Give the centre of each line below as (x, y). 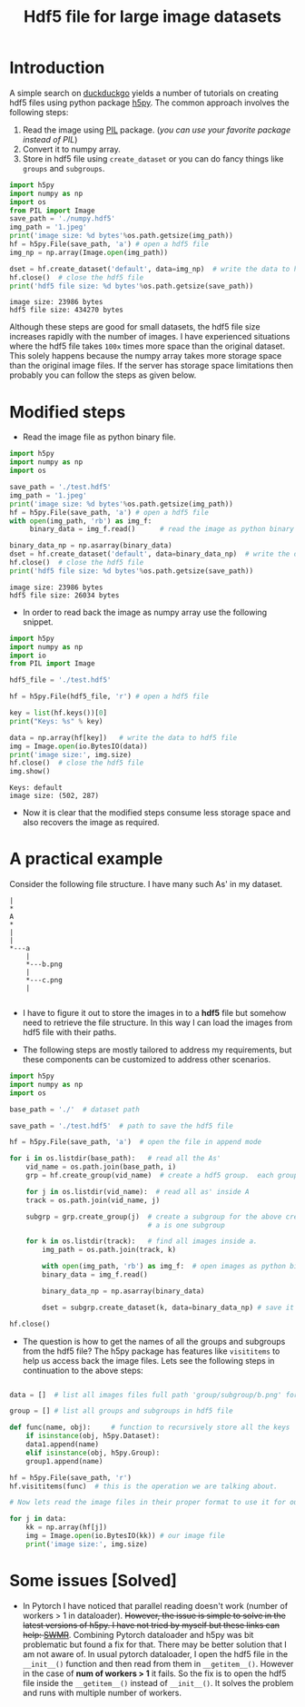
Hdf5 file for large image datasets (152, 17)
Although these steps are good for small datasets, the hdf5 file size (135, 327)
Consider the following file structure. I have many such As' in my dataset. (146, 884)
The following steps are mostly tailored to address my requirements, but (157, 1050)
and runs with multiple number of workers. (102, 1692)
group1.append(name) (64, 1461)
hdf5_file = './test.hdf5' (60, 680)
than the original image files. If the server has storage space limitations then (151, 366)
